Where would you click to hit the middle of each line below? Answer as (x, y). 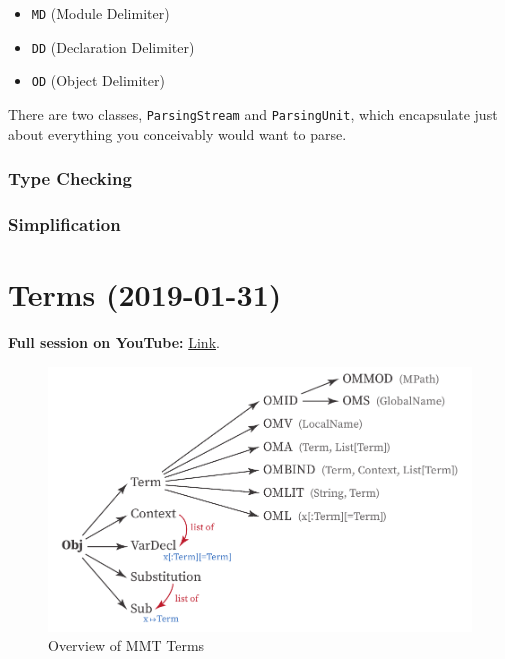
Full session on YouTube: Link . (114, 342)
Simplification (64, 223)
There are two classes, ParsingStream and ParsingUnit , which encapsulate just (253, 113)
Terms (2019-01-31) (145, 294)
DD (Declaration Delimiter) (113, 46)
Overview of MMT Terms (126, 645)
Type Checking (70, 178)
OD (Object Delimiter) (98, 80)
